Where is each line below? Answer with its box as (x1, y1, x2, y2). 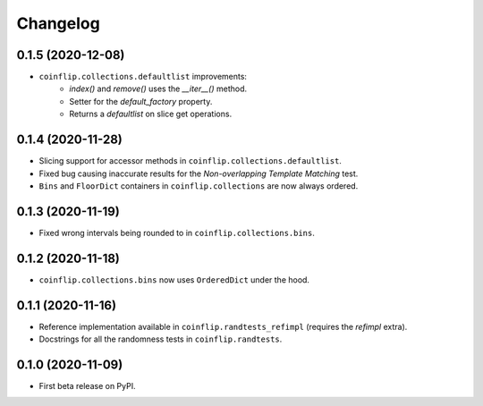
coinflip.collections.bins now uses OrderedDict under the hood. (38, 274, 310, 285)
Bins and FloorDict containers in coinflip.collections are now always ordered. (38, 180, 359, 191)
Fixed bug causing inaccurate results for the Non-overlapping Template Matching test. (38, 168, 359, 179)
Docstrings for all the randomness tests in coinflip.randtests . (38, 334, 283, 344)
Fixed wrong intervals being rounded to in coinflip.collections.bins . (38, 227, 315, 238)
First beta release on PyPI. (38, 380, 136, 391)
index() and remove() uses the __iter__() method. (69, 83, 248, 94)
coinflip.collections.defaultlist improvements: (38, 72, 248, 82)
